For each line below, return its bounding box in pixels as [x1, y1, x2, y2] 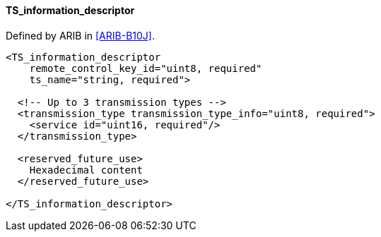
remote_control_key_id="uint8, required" [29, 62, 262, 74]
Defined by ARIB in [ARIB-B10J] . [6, 29, 155, 42]
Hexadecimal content [29, 164, 143, 176]
